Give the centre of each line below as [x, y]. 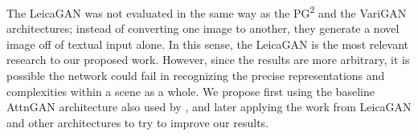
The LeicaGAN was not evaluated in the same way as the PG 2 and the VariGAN [207, 12]
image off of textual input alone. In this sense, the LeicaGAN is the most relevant [207, 44]
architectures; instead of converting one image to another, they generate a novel [203, 28]
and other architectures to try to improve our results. [138, 122]
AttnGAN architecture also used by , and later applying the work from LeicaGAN [209, 107]
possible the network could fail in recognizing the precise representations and [196, 76]
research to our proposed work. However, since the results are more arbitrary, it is [208, 60]
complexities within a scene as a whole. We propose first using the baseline [191, 91]
